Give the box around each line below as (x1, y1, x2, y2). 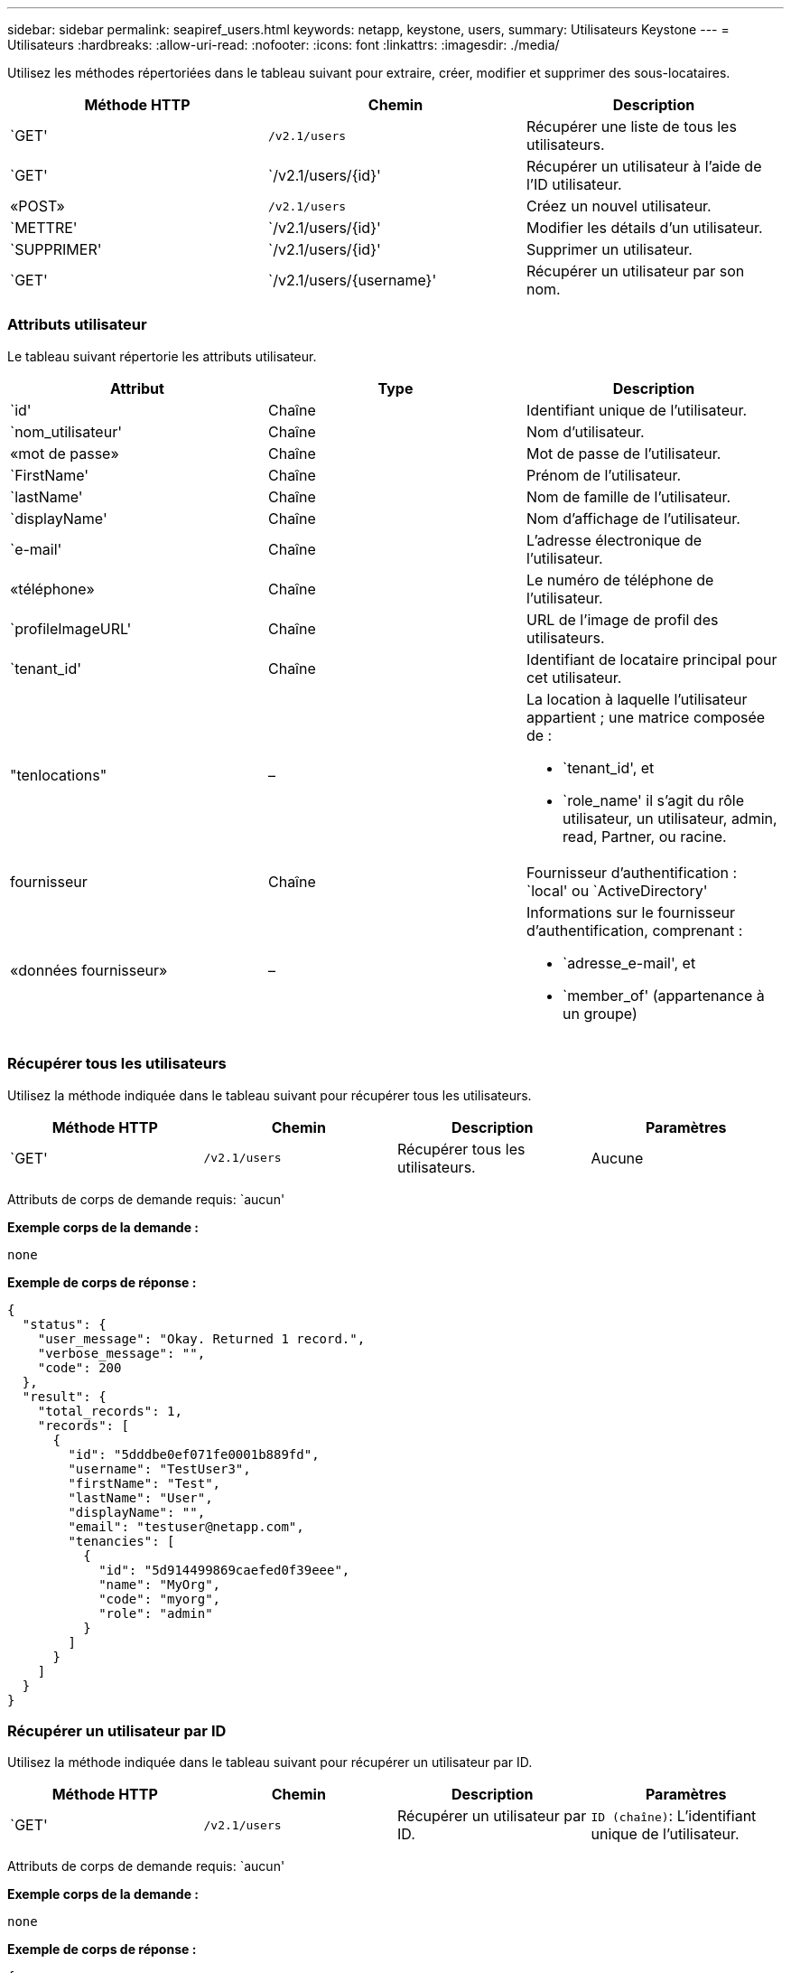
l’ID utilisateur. (526, 175, 622, 193)
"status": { (22, 1316, 107, 1332)
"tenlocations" (10, 765, 107, 784)
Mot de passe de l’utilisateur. (526, 444, 721, 463)
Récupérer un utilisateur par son (526, 262, 745, 280)
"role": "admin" (98, 1605, 213, 1621)
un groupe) (562, 1004, 637, 1023)
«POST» (10, 197, 65, 215)
